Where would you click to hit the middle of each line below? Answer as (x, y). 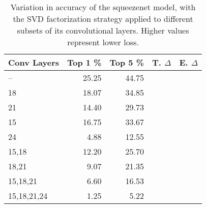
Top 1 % (84, 62)
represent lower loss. (103, 42)
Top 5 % (127, 62)
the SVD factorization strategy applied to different (103, 19)
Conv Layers (34, 62)
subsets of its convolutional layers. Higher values (103, 30)
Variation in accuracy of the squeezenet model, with (103, 7)
